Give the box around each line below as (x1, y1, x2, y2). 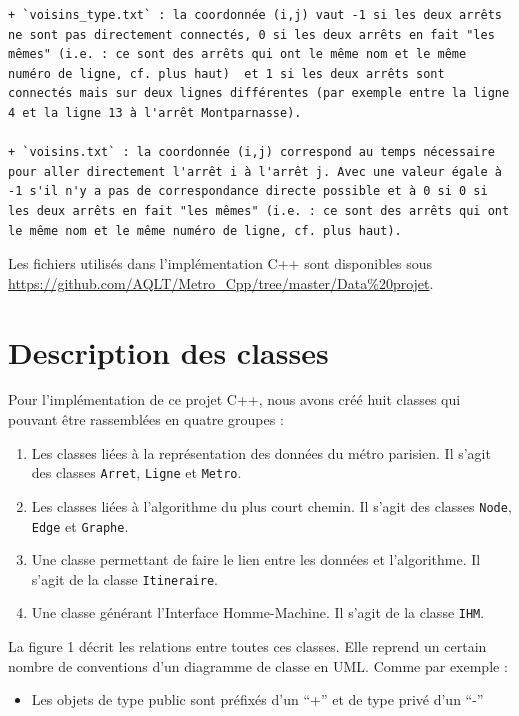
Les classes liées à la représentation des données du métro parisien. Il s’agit (31, 442, 491, 463)
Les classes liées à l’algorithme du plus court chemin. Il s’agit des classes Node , (31, 495, 512, 516)
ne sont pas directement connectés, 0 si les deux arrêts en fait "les (8, 27, 495, 42)
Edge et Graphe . (31, 515, 129, 536)
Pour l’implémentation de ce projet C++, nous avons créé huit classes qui (8, 389, 461, 410)
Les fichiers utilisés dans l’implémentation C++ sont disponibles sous (8, 253, 433, 274)
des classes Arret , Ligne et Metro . (31, 462, 242, 483)
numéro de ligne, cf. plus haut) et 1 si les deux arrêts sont (8, 66, 445, 81)
